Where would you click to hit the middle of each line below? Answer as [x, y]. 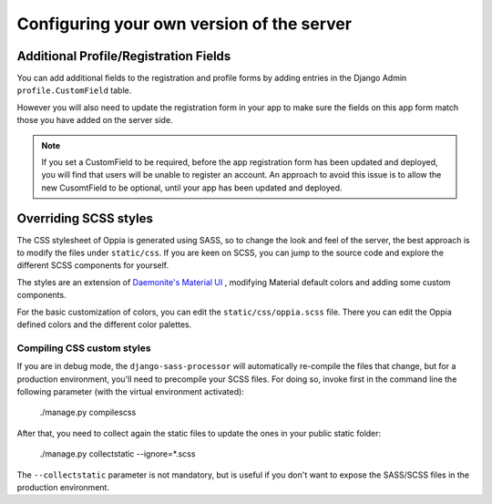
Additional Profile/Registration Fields [124, 56]
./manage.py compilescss [88, 412]
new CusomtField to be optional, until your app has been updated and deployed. [192, 188]
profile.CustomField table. [74, 90]
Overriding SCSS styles [85, 218]
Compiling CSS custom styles [84, 348]
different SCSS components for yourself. [93, 265]
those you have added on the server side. [95, 120]
